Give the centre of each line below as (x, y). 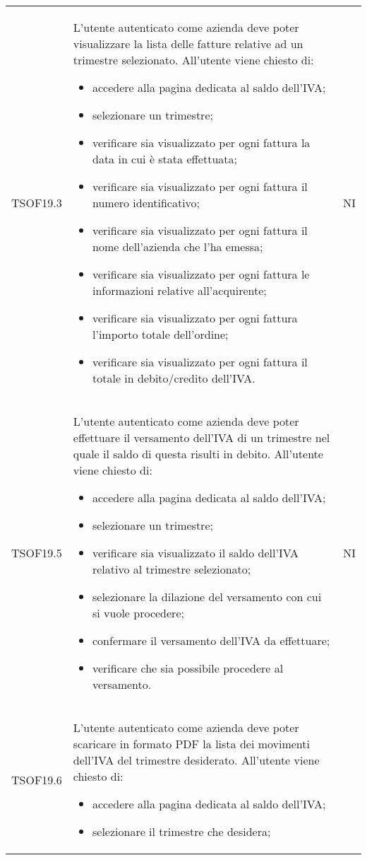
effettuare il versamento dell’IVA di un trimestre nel (201, 437)
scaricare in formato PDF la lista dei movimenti (191, 744)
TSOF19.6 (37, 779)
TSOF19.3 (37, 203)
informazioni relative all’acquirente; (179, 290)
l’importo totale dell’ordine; (160, 334)
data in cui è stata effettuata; (164, 159)
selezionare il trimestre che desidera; (181, 831)
